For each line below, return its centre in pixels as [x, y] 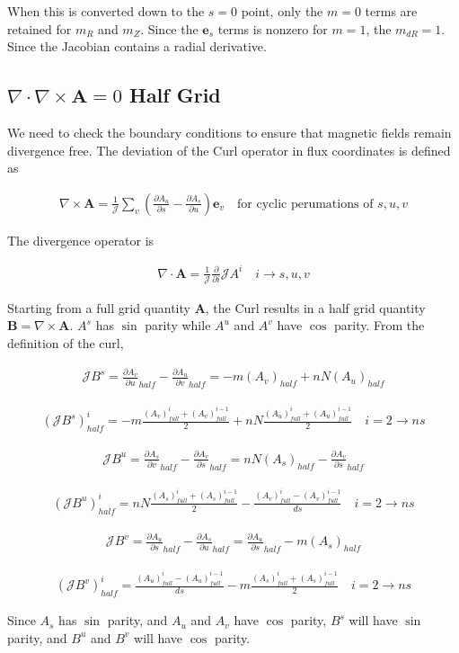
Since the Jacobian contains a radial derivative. [137, 46]
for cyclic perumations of [305, 204]
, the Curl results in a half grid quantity [315, 307]
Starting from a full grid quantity [99, 307]
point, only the [282, 11]
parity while [178, 325]
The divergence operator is [81, 240]
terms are [391, 11]
